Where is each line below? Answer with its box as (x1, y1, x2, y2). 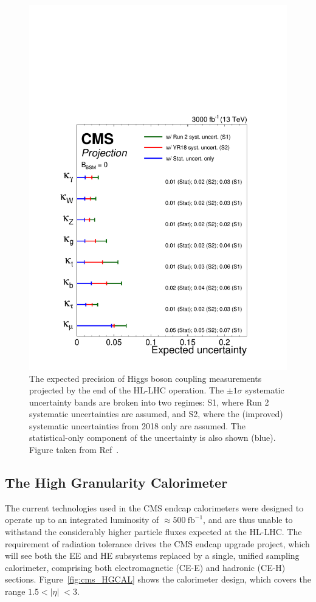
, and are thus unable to (203, 513, 293, 526)
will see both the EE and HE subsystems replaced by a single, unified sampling (5, 549, 300, 562)
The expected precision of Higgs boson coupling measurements (29, 372, 262, 384)
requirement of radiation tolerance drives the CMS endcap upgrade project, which (5, 537, 310, 550)
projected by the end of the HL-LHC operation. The (29, 384, 224, 396)
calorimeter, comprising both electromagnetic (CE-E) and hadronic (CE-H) (5, 561, 286, 573)
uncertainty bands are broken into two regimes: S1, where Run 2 (29, 395, 269, 408)
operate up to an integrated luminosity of (5, 513, 159, 526)
